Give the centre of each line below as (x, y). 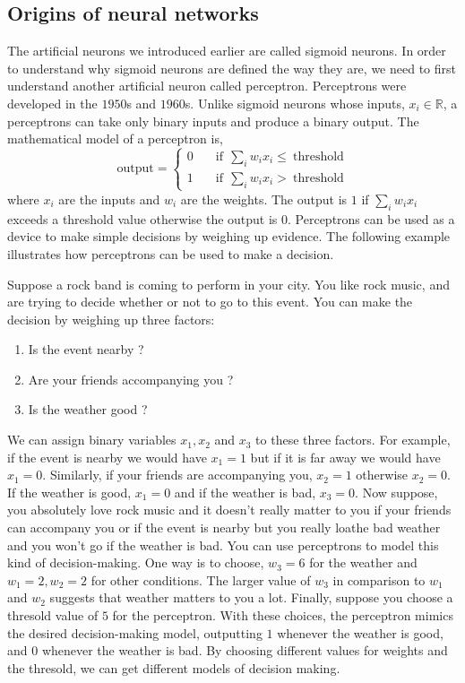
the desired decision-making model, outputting (135, 632)
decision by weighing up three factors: (111, 319)
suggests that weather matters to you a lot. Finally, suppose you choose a (251, 597)
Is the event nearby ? (86, 349)
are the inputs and (109, 199)
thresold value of (53, 615)
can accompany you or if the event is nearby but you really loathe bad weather (224, 527)
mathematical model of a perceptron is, (115, 138)
